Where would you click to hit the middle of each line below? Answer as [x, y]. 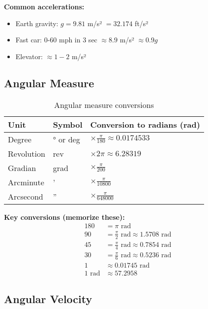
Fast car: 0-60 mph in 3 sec [56, 40]
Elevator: [29, 56]
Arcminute [26, 182]
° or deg [66, 139]
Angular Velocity [48, 298]
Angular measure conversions [104, 104]
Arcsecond [26, 196]
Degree [20, 139]
